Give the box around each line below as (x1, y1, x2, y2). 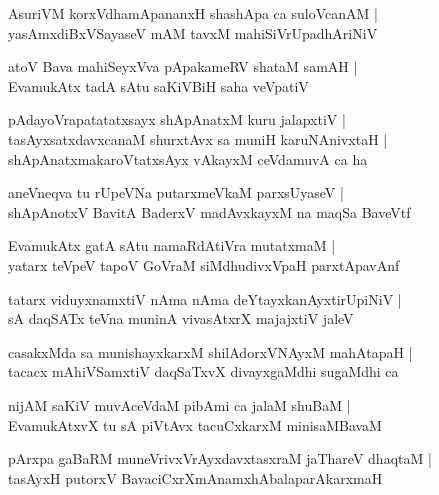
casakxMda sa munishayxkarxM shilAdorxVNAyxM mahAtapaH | (8, 341, 413, 362)
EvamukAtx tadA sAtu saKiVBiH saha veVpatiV (8, 75, 309, 96)
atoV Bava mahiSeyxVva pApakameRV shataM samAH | (8, 56, 358, 77)
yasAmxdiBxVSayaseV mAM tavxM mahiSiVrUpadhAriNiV (8, 22, 378, 43)
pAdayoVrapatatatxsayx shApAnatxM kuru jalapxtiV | (8, 109, 346, 130)
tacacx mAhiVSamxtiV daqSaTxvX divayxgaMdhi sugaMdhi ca (8, 361, 399, 382)
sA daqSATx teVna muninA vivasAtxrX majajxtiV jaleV (8, 308, 354, 329)
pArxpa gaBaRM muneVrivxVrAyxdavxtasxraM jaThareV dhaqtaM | (8, 448, 432, 469)
